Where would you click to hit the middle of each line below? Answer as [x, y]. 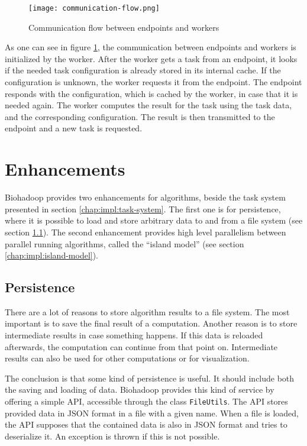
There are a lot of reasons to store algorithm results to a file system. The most [147, 311]
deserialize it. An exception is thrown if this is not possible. [112, 436]
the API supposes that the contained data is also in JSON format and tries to [146, 424]
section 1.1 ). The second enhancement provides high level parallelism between [146, 232]
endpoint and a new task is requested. [74, 128]
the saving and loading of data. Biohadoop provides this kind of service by [140, 390]
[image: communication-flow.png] [94, 8]
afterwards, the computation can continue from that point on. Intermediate [141, 346]
